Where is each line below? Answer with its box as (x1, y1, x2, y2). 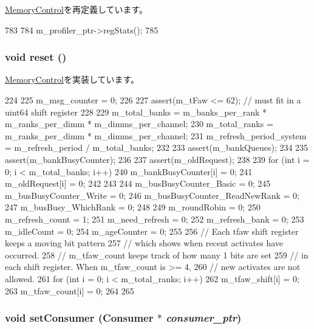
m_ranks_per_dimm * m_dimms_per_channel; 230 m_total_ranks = (5, 117, 273, 130)
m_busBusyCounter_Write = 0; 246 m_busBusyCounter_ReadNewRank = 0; (5, 189, 299, 201)
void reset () (5, 49, 67, 64)
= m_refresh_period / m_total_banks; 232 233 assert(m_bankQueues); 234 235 (5, 141, 309, 154)
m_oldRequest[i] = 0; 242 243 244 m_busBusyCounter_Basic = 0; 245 (5, 177, 271, 190)
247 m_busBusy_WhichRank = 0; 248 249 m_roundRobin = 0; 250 (5, 201, 261, 213)
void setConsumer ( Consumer (5, 310, 154, 325)
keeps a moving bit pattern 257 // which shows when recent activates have (5, 237, 284, 249)
